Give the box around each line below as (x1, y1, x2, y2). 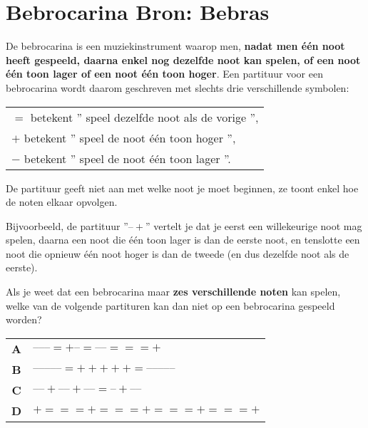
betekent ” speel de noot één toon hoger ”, (24, 129, 236, 146)
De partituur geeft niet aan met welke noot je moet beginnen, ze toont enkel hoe (6, 180, 359, 195)
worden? (6, 312, 42, 327)
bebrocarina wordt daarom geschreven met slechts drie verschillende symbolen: (6, 80, 349, 95)
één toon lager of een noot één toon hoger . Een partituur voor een (6, 66, 323, 81)
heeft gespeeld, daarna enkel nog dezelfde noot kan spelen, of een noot (6, 52, 361, 67)
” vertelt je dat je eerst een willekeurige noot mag (145, 218, 362, 233)
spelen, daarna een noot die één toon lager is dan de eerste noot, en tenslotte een (6, 232, 360, 247)
